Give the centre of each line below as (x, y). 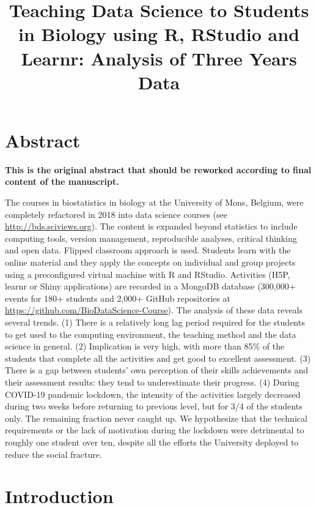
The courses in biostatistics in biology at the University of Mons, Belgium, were (154, 202)
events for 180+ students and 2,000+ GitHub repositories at (118, 298)
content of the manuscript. (62, 181)
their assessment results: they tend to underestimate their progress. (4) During (152, 382)
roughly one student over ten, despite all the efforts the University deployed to (152, 442)
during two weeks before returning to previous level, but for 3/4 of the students (154, 406)
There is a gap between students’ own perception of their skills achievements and (156, 370)
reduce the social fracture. (53, 454)
